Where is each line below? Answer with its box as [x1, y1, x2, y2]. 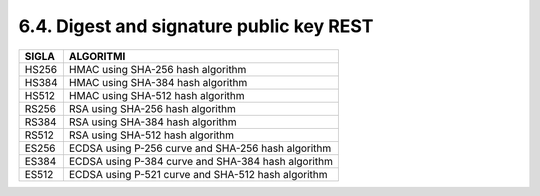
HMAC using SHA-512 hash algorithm [68, 88, 245, 102]
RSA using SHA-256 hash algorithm [68, 101, 237, 115]
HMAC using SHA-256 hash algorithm [68, 62, 247, 76]
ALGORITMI [68, 49, 126, 63]
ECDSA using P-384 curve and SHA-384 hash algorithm [68, 154, 334, 168]
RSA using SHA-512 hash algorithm [68, 128, 235, 142]
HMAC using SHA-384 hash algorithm [68, 75, 248, 89]
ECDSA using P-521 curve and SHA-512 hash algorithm [68, 167, 329, 181]
